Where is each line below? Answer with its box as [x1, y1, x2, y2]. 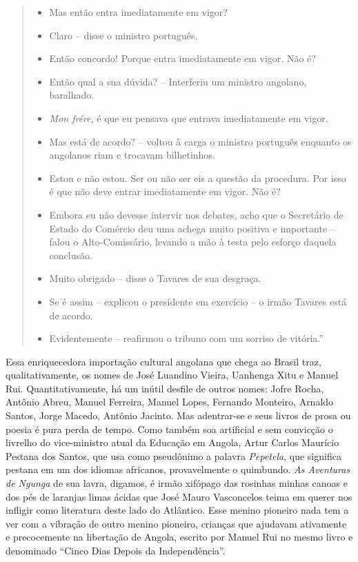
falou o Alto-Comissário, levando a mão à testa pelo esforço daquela [49, 234, 337, 249]
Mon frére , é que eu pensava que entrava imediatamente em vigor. [49, 110, 328, 125]
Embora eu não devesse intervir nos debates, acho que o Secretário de [49, 207, 344, 221]
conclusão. [49, 248, 92, 262]
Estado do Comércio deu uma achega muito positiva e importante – [49, 221, 335, 235]
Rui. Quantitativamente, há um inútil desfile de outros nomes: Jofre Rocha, [6, 381, 324, 395]
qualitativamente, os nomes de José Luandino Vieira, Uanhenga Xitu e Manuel [6, 368, 339, 382]
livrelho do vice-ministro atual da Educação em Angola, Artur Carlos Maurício [6, 435, 339, 450]
